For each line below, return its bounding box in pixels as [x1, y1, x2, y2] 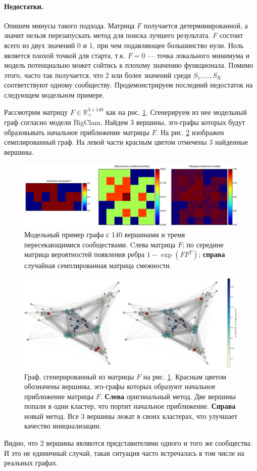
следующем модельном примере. [4, 89, 105, 100]
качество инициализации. [24, 420, 101, 431]
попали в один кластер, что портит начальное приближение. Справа [24, 401, 236, 411]
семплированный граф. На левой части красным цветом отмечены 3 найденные [4, 137, 248, 147]
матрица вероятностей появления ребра [24, 249, 145, 260]
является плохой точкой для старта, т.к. [4, 50, 126, 60]
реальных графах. [4, 457, 58, 468]
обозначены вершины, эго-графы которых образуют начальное [24, 381, 216, 392]
